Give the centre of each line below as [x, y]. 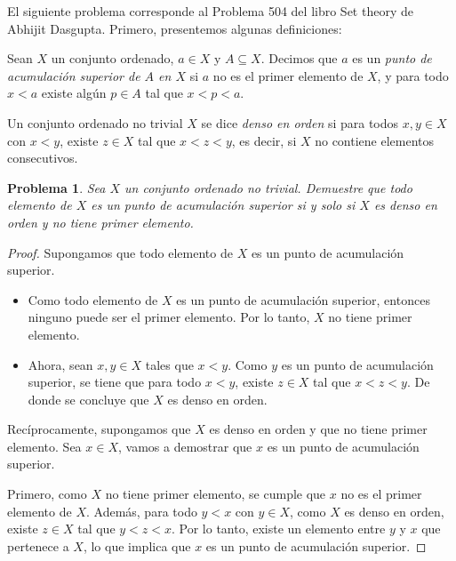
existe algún [74, 93]
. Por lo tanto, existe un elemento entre [278, 529]
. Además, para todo [141, 511]
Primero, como [47, 494]
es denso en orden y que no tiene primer [318, 429]
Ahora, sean [60, 364]
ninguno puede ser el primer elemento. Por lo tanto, [169, 317]
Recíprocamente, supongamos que [99, 429]
